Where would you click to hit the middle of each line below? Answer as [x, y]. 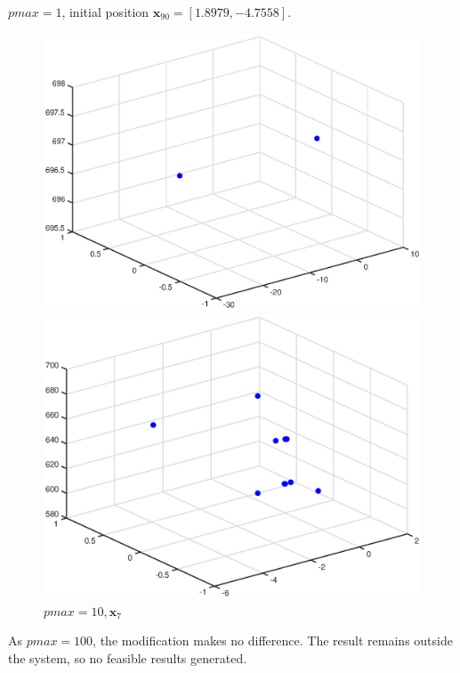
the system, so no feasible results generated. [128, 658]
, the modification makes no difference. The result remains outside [273, 641]
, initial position [105, 12]
